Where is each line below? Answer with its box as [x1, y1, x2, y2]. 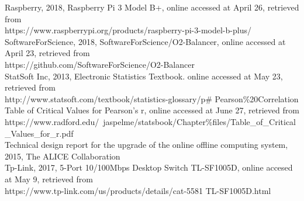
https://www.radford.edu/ [5, 115, 99, 127]
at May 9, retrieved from [5, 172, 94, 185]
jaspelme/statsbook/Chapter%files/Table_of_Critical [103, 115, 296, 127]
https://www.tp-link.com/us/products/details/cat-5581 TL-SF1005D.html [5, 184, 271, 196]
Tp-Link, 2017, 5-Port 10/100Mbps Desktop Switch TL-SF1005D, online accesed [5, 161, 293, 174]
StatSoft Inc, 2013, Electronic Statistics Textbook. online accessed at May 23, [5, 70, 283, 82]
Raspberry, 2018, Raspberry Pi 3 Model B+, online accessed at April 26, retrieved [5, 1, 299, 13]
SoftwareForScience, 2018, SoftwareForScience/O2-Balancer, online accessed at [5, 35, 286, 47]
